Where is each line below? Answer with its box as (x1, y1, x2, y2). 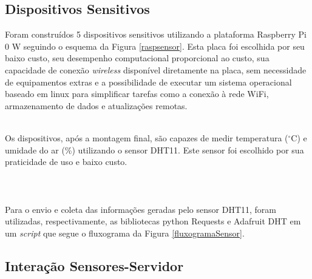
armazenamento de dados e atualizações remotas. (5, 99, 188, 112)
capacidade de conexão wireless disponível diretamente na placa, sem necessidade (5, 63, 307, 76)
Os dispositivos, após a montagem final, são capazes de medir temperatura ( (5, 131, 288, 144)
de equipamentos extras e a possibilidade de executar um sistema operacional (5, 75, 292, 88)
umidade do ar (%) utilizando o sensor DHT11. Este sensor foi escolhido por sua (5, 143, 304, 156)
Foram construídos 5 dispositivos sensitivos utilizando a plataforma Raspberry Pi (5, 28, 307, 41)
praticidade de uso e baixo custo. (5, 155, 127, 168)
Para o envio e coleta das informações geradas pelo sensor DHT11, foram (5, 203, 276, 215)
